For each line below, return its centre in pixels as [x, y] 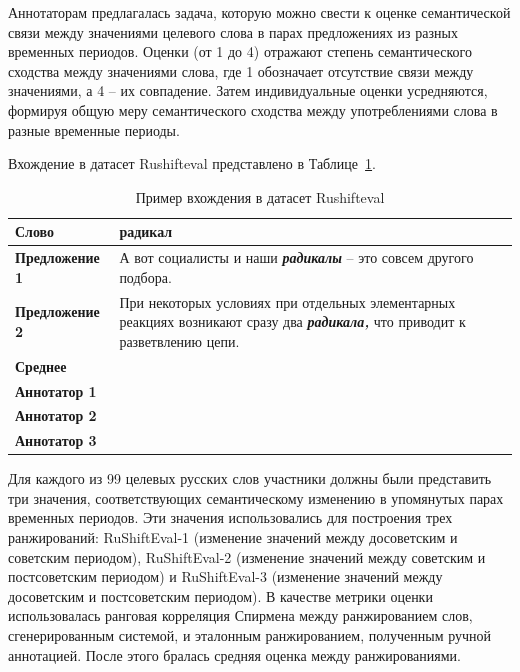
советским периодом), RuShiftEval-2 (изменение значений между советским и [247, 556]
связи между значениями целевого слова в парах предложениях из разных [233, 31]
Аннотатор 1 [56, 390]
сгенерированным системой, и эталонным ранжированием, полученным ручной [250, 635]
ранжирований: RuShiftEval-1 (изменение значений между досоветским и [233, 537]
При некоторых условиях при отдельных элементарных [287, 301]
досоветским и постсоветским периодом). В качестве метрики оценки [220, 595]
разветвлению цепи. [179, 340]
